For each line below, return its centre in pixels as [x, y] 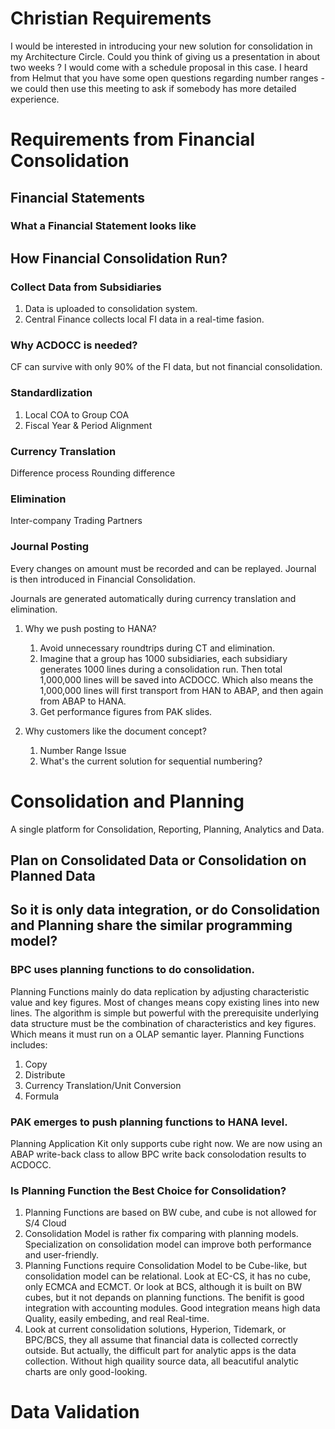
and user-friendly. [62, 1255]
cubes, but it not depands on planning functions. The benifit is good [164, 1298]
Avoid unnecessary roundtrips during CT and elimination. [157, 648]
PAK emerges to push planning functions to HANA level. [149, 1122]
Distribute [45, 1074]
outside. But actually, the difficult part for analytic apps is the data [160, 1351]
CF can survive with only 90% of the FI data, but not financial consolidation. [166, 367]
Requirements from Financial [133, 139]
